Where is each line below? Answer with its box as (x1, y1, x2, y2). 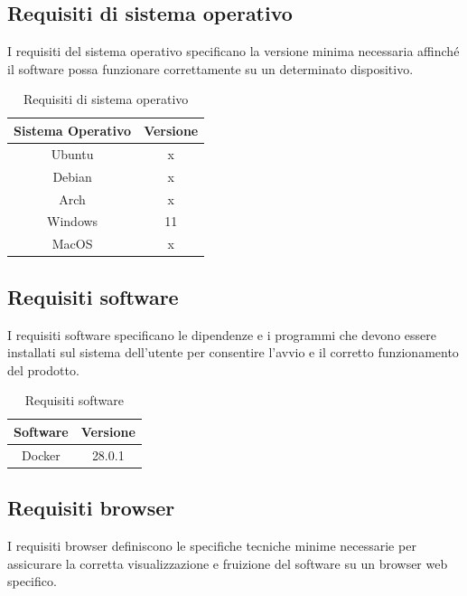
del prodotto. (7, 360, 79, 379)
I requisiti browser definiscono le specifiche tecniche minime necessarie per (7, 536, 416, 555)
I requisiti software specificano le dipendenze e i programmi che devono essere (7, 325, 436, 344)
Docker (22, 445, 61, 464)
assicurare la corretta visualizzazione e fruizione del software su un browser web (7, 553, 448, 572)
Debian (52, 166, 92, 185)
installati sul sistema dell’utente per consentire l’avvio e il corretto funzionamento (7, 343, 459, 362)
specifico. (7, 572, 57, 591)
